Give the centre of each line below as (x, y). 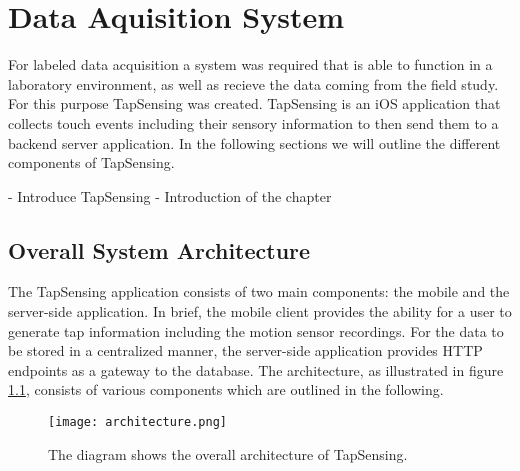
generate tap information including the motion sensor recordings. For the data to (256, 330)
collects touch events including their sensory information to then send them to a (253, 122)
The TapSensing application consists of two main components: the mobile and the (259, 291)
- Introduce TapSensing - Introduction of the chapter (170, 195)
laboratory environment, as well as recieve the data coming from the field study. (253, 83)
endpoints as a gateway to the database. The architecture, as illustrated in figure (256, 369)
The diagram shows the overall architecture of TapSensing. (228, 453)
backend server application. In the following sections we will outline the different (254, 142)
